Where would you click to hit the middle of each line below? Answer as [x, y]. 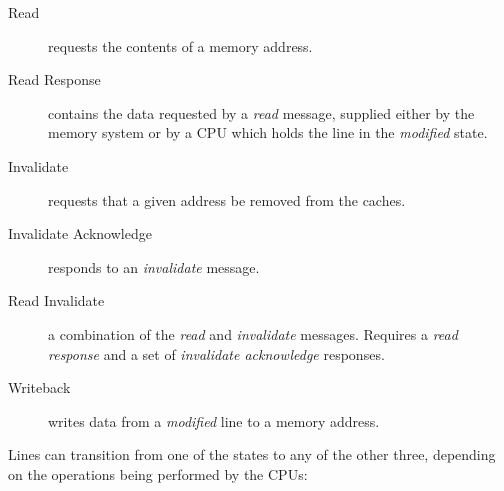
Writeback [39, 387]
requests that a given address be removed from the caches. [227, 199]
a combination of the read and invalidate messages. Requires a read [253, 333]
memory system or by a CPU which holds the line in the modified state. [268, 132]
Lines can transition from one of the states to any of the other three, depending [252, 454]
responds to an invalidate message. [154, 266]
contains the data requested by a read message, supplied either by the [261, 112]
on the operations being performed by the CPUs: [158, 473]
